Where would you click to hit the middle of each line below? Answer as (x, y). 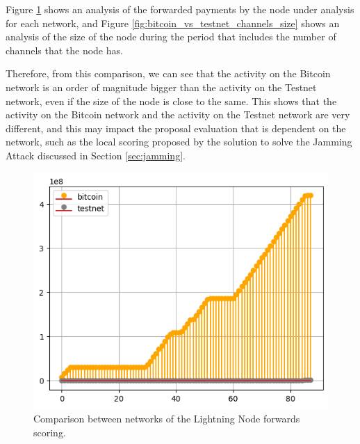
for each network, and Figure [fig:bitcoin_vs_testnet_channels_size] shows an (173, 23)
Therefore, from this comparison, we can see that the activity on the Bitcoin (168, 73)
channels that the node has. (64, 50)
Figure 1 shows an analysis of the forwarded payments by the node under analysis (180, 9)
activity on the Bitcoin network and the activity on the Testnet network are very (178, 114)
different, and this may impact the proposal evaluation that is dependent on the (176, 128)
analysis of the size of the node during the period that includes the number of (171, 37)
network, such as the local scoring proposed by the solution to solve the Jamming (179, 142)
